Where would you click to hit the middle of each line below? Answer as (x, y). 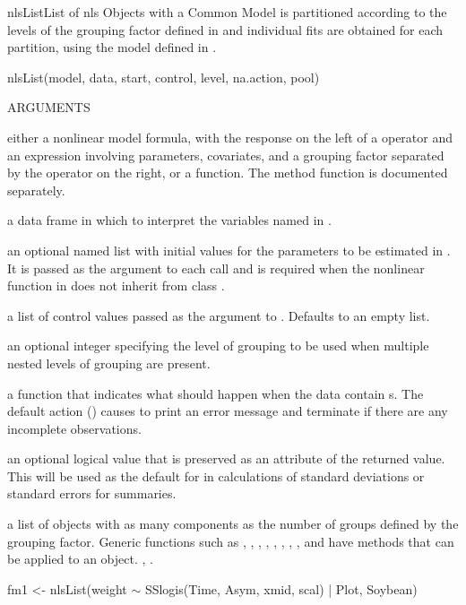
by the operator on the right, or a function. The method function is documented (228, 173)
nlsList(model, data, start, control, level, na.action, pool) (164, 77)
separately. (36, 190)
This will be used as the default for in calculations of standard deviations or (216, 475)
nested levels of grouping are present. (109, 363)
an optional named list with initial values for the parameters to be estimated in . (229, 250)
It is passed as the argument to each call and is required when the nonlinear (216, 268)
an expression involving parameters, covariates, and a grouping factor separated (226, 155)
